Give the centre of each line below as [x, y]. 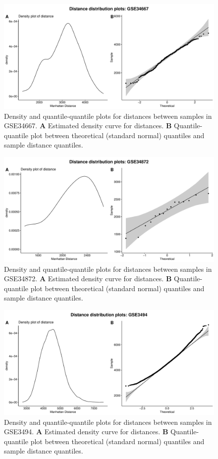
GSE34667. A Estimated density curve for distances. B [88, 126]
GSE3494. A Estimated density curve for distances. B [86, 432]
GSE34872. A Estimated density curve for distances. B [88, 279]
